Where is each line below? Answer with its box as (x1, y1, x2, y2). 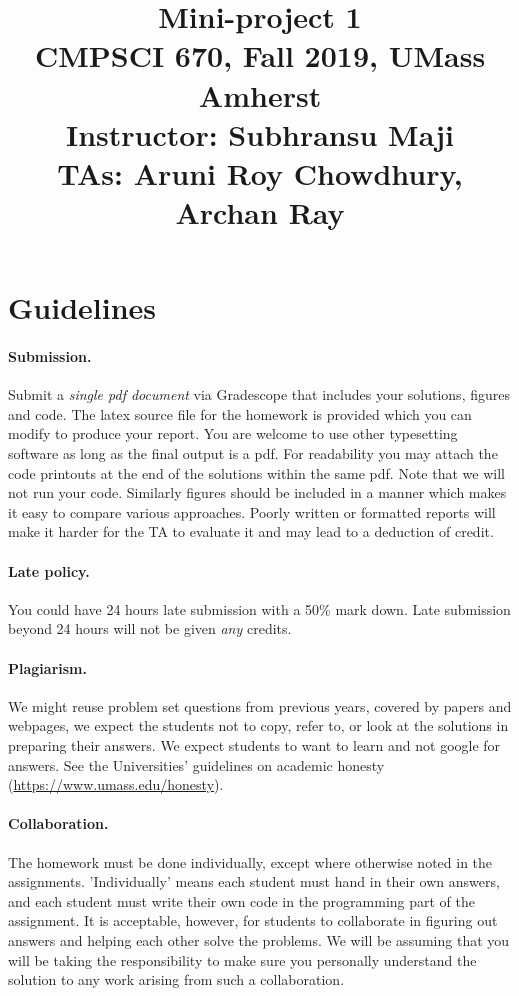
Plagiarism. (8, 657, 87, 678)
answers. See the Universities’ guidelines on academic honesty (8, 754, 385, 775)
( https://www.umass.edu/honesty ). (8, 774, 224, 795)
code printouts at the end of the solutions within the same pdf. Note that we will (8, 462, 505, 483)
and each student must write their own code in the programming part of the (8, 890, 476, 911)
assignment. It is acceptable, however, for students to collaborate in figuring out (8, 910, 498, 931)
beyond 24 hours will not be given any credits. (8, 618, 292, 639)
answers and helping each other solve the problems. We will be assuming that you (8, 929, 510, 950)
